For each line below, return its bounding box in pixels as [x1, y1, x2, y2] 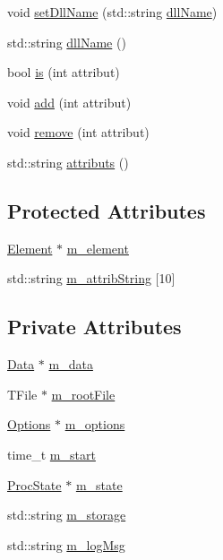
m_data [48, 355, 93, 374]
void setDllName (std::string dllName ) [7, 3, 218, 21]
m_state [75, 475, 123, 494]
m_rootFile [51, 384, 116, 403]
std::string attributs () [7, 152, 129, 171]
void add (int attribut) [7, 92, 132, 111]
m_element [66, 238, 129, 257]
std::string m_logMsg [7, 535, 125, 554]
